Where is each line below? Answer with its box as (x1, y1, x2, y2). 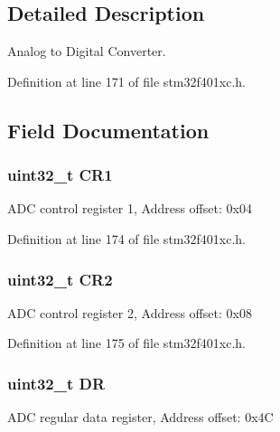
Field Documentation (7, 116, 210, 144)
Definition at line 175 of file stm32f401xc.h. (7, 333, 246, 352)
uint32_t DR (7, 371, 106, 394)
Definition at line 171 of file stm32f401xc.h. (7, 71, 246, 90)
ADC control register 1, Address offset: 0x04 (7, 199, 252, 218)
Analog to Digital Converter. (7, 42, 166, 61)
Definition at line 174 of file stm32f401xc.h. (7, 229, 246, 248)
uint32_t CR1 (7, 164, 113, 186)
